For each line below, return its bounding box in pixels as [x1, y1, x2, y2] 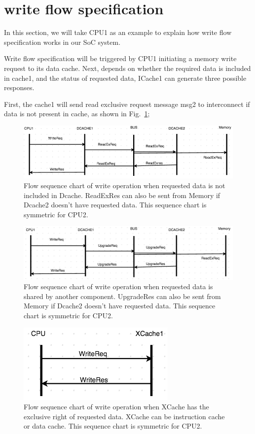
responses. [4, 82, 35, 93]
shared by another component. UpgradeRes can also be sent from [24, 291, 221, 301]
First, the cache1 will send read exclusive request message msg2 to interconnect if [4, 99, 250, 109]
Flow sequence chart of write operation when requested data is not [24, 180, 225, 190]
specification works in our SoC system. [4, 36, 121, 47]
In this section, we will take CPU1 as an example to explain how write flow [4, 27, 232, 37]
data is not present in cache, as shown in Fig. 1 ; [4, 108, 150, 119]
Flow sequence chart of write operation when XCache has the [24, 401, 209, 412]
